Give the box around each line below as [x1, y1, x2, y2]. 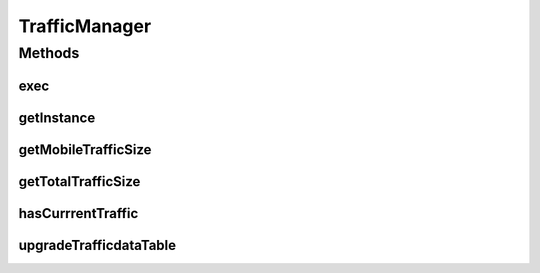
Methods [18, 44, 80, 62]
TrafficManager [18, 15, 152, 37]
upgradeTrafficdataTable [18, 236, 177, 254]
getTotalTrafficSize [18, 173, 141, 190]
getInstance [18, 109, 96, 126]
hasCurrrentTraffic [18, 205, 139, 222]
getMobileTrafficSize [18, 141, 152, 158]
